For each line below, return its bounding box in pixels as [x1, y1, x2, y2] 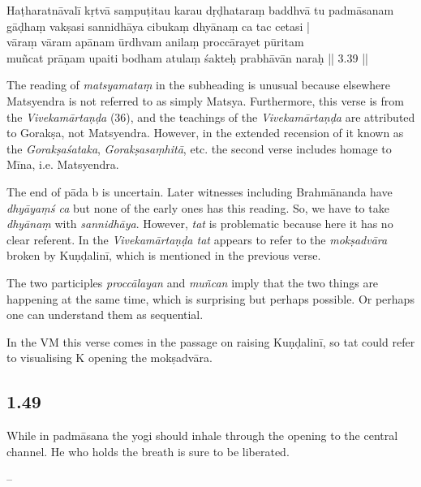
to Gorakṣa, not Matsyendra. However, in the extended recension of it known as [6, 124, 404, 141]
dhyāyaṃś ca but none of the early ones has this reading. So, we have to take [6, 199, 389, 216]
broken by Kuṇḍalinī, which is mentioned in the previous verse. [6, 247, 321, 264]
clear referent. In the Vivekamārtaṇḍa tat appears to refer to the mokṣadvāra [6, 231, 388, 248]
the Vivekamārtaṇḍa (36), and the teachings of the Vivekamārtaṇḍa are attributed [6, 108, 415, 125]
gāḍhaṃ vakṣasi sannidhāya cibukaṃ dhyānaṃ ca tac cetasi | [6, 17, 311, 34]
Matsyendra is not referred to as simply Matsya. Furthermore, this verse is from [6, 92, 404, 109]
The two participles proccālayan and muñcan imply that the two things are [6, 274, 379, 291]
